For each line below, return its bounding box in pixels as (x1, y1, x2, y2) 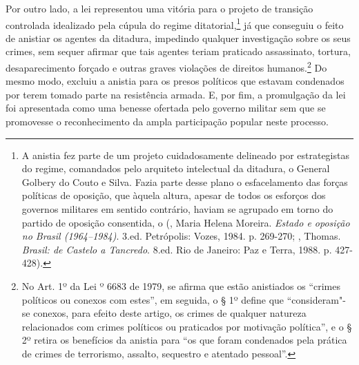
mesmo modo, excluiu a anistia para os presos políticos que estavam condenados (6, 74, 345, 88)
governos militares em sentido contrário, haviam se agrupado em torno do (21, 202, 333, 216)
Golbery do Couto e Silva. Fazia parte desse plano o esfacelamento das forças (21, 174, 348, 189)
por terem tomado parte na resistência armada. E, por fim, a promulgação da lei (6, 87, 346, 101)
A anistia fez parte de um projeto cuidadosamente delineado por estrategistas (21, 147, 349, 162)
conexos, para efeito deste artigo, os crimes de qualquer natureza (33, 306, 307, 320)
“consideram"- (287, 292, 346, 306)
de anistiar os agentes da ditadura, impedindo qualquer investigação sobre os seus (6, 30, 351, 45)
